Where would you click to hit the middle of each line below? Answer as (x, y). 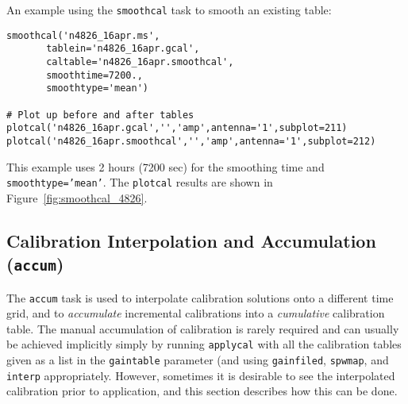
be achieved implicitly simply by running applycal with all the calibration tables (204, 344)
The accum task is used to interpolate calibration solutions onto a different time (200, 297)
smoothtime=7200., (94, 75)
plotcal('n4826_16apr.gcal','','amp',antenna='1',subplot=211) (177, 128)
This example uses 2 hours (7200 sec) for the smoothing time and (166, 166)
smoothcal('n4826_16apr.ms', (83, 35)
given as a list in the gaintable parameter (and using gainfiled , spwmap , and (198, 360)
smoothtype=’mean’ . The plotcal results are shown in (140, 182)
